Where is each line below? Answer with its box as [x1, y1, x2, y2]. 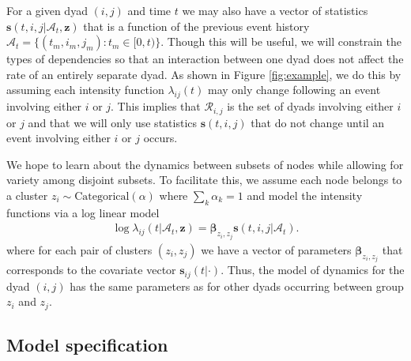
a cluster [6, 187, 48, 203]
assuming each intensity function [6, 81, 164, 98]
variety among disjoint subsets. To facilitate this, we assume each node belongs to [6, 171, 402, 188]
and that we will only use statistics [28, 114, 198, 130]
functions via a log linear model [6, 204, 160, 220]
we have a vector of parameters [201, 241, 352, 258]
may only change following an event [207, 81, 381, 98]
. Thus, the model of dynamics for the [221, 261, 405, 278]
